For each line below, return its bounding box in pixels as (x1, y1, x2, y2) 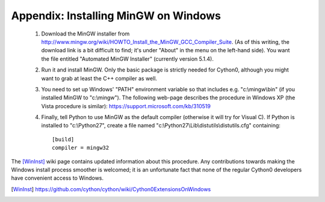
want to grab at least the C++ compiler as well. (41, 75, 158, 82)
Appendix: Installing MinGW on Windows (11, 9, 221, 22)
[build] (52, 136, 75, 142)
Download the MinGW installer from (41, 30, 130, 37)
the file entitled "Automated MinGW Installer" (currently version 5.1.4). (41, 55, 214, 63)
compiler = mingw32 (52, 144, 110, 151)
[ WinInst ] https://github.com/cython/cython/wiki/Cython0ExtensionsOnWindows (11, 185, 211, 192)
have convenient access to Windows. (11, 174, 104, 182)
